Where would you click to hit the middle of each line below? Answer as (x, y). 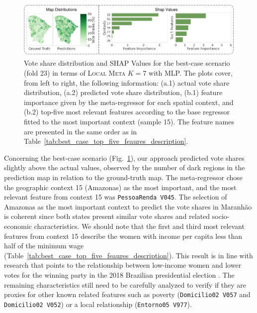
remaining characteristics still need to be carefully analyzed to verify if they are (125, 284)
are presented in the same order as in (81, 131)
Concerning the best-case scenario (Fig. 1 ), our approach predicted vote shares (124, 157)
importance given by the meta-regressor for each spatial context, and (129, 102)
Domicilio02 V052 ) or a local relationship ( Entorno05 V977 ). (98, 304)
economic (18, 226)
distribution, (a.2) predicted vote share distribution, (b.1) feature (123, 92)
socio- (221, 216)
